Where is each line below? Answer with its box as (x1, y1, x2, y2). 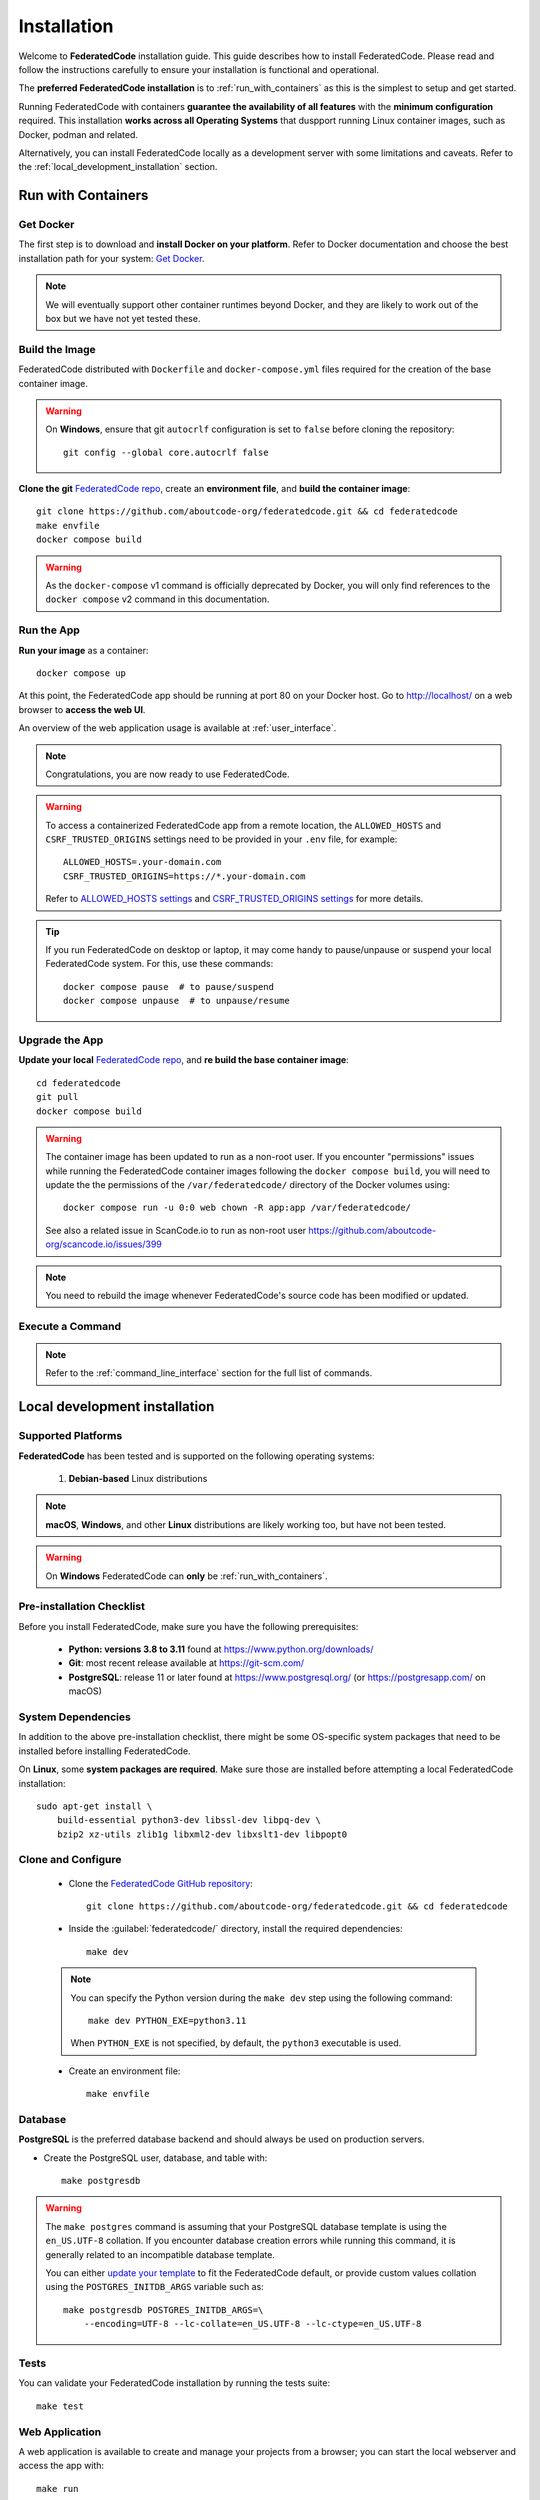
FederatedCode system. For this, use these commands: (45, 958, 274, 970)
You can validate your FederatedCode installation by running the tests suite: (18, 2377, 330, 2389)
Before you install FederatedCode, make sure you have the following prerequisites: (18, 1620, 359, 1632)
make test (36, 2400, 84, 2412)
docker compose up (36, 667, 127, 679)
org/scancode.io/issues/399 (45, 1238, 162, 1250)
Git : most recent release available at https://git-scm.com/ (68, 1657, 305, 1669)
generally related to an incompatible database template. (45, 2248, 275, 2260)
